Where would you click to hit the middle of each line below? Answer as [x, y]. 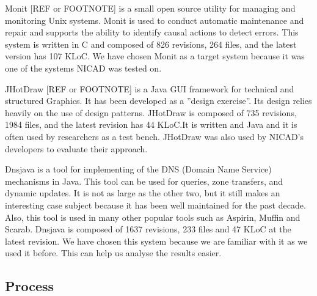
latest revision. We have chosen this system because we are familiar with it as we [156, 241]
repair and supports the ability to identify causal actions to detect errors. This [152, 32]
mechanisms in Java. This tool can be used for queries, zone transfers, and [144, 181]
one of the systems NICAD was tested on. [83, 68]
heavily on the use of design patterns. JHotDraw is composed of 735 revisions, [151, 112]
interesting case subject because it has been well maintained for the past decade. [155, 205]
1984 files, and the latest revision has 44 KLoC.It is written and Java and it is [151, 124]
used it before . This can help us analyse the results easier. [113, 253]
